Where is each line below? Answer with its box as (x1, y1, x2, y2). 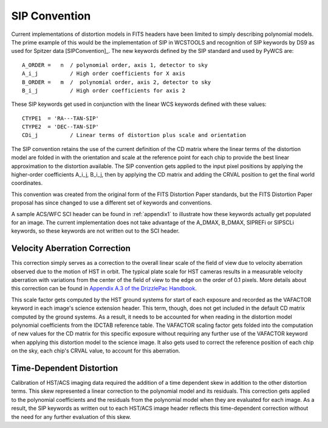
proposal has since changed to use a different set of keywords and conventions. (11, 199, 213, 206)
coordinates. (11, 180, 43, 187)
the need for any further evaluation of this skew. (11, 413, 132, 420)
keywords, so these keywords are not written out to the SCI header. (11, 227, 180, 234)
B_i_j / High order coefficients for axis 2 (22, 87, 185, 94)
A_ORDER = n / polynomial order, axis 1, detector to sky (22, 61, 208, 68)
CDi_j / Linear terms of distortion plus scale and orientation (22, 132, 247, 139)
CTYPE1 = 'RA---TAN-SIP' (22, 114, 100, 122)
